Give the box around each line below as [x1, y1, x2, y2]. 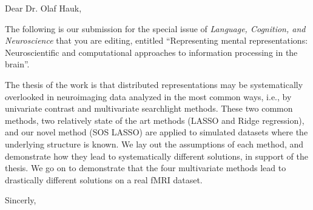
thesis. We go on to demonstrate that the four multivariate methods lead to [5, 161, 286, 174]
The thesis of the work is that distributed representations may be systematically [5, 78, 303, 90]
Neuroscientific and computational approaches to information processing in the [5, 46, 298, 58]
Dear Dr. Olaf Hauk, [5, 2, 82, 14]
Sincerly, [5, 194, 36, 206]
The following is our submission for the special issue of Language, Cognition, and [5, 22, 306, 35]
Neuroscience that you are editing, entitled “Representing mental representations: [5, 34, 308, 47]
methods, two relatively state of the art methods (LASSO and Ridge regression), [5, 113, 305, 126]
